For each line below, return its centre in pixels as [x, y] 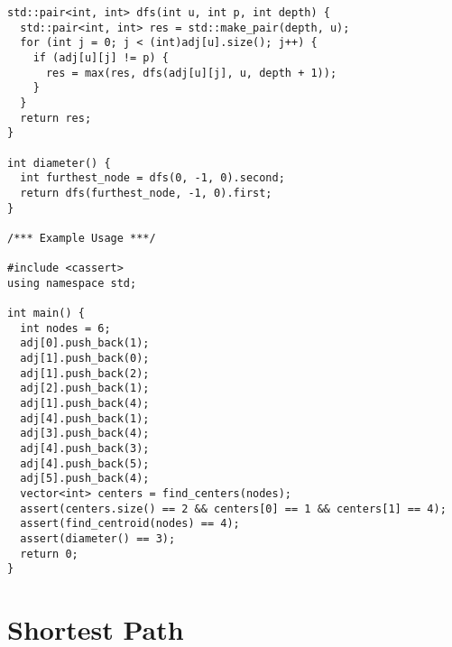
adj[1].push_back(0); [85, 359]
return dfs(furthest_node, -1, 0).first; [146, 193]
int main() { [46, 314]
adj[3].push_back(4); [85, 434]
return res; [56, 118]
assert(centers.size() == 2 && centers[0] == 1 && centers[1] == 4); [233, 508]
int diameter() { [59, 163]
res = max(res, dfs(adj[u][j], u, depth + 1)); [191, 73]
